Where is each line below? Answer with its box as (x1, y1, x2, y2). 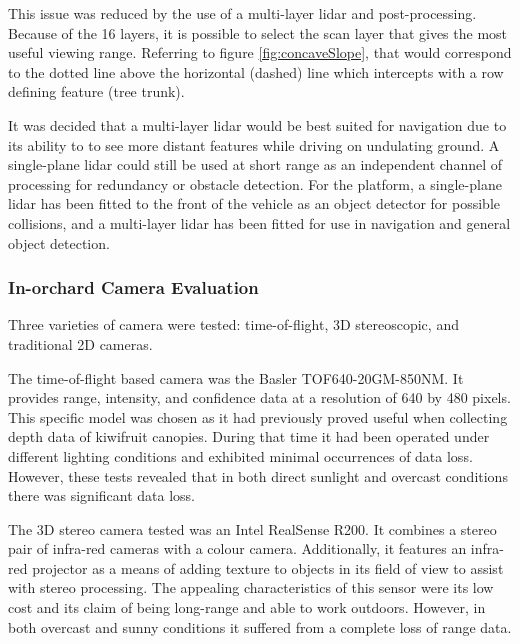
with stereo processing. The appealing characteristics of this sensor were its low (8, 577, 494, 598)
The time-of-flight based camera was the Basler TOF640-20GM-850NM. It (8, 367, 464, 388)
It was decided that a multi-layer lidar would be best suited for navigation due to (8, 114, 507, 135)
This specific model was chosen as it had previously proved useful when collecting (8, 406, 508, 427)
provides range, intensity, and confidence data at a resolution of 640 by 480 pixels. (8, 387, 511, 408)
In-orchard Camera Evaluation (8, 275, 259, 300)
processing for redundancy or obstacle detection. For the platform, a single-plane (8, 173, 502, 194)
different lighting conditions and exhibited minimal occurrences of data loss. (8, 445, 473, 466)
